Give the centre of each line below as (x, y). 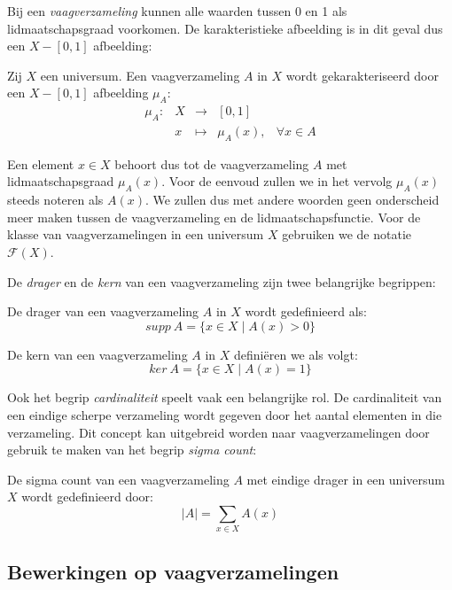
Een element (41, 163)
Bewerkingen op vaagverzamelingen (173, 571)
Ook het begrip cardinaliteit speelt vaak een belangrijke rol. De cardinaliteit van (225, 397)
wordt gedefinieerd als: (306, 311)
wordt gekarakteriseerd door (362, 75)
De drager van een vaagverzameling (103, 311)
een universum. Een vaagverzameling (140, 75)
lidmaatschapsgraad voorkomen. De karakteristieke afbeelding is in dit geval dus (225, 28)
